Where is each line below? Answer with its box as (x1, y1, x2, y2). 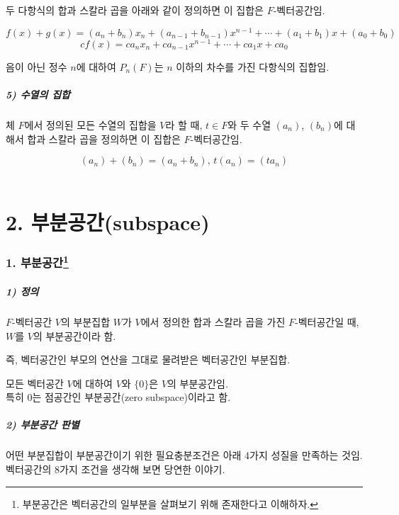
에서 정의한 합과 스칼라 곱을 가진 (140, 314, 286, 329)
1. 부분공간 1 (6, 251, 69, 271)
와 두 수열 (227, 117, 271, 132)
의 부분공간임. (167, 375, 228, 390)
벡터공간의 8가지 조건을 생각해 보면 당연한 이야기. (6, 462, 225, 477)
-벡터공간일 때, (295, 314, 359, 329)
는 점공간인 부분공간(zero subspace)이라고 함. (32, 390, 231, 404)
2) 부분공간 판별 (6, 417, 79, 432)
